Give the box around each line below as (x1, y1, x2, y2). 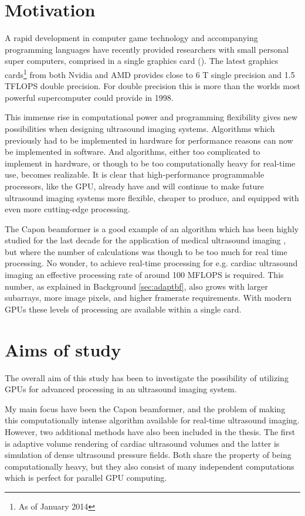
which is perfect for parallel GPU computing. (5, 471, 167, 484)
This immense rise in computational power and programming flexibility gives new (5, 111, 298, 123)
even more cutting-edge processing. (5, 203, 130, 215)
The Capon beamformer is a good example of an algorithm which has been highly (5, 222, 299, 235)
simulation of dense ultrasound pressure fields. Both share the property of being (5, 449, 292, 461)
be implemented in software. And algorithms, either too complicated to (5, 145, 260, 158)
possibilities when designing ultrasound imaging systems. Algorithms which (5, 122, 275, 134)
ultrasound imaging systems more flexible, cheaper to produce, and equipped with (5, 191, 299, 203)
